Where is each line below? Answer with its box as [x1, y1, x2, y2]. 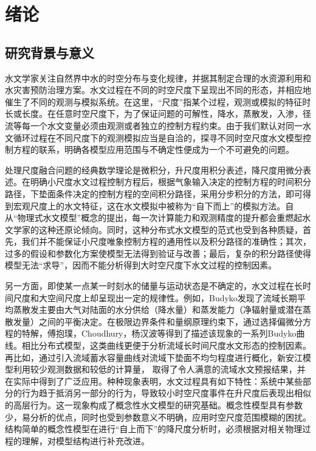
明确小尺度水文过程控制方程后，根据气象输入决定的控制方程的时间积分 [30, 175, 311, 188]
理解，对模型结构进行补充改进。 [21, 434, 149, 447]
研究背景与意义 [5, 43, 94, 61]
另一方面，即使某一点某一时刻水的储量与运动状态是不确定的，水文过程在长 [5, 279, 303, 292]
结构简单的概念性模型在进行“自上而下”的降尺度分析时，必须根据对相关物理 [5, 422, 303, 435]
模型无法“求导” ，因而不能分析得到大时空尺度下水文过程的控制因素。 [5, 259, 277, 271]
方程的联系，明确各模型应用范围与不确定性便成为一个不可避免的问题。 [13, 143, 294, 156]
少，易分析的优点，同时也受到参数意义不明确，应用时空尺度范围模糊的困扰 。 [5, 410, 311, 423]
